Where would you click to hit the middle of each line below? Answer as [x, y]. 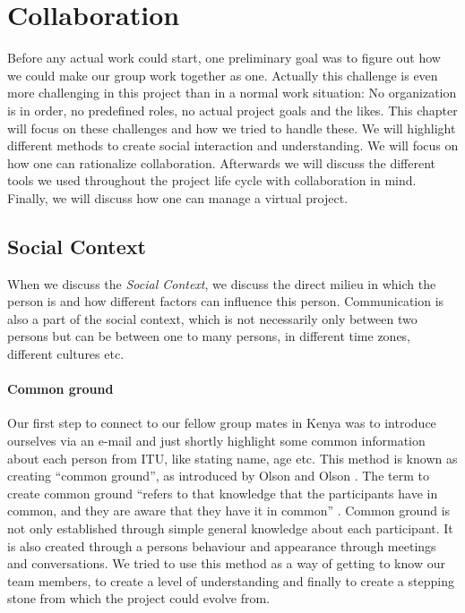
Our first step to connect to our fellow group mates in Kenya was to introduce [222, 423]
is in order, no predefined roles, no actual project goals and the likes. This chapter [232, 110]
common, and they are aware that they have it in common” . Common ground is [229, 511]
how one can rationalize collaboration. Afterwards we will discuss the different [222, 162]
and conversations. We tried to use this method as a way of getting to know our [226, 563]
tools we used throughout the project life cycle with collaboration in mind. [212, 180]
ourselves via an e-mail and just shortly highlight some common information [216, 441]
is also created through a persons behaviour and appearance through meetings [222, 545]
